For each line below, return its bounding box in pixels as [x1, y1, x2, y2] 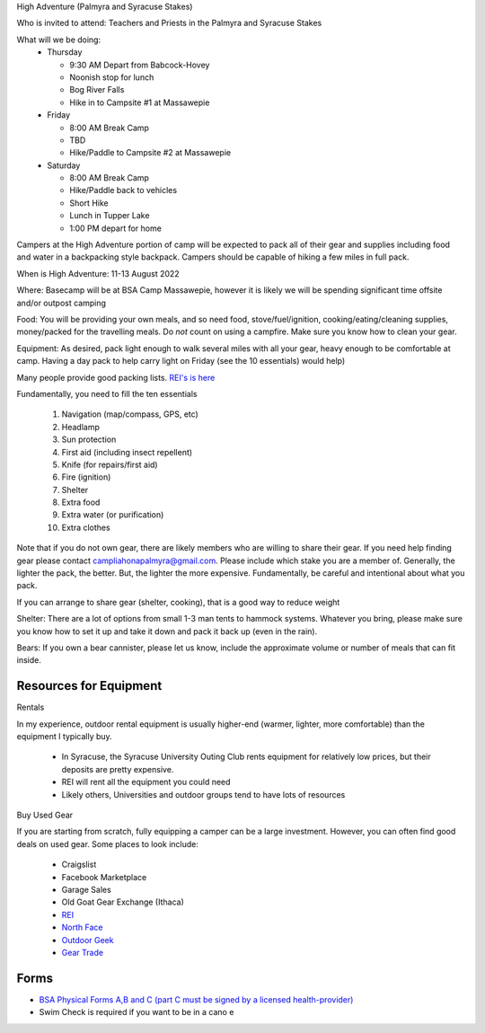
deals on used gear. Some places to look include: [16, 838, 199, 849]
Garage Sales [61, 884, 111, 895]
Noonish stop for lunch [69, 72, 154, 83]
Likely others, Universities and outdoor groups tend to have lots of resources [61, 789, 346, 799]
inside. [16, 655, 42, 666]
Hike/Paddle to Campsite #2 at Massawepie [69, 147, 232, 158]
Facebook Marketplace [61, 871, 147, 882]
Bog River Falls [69, 84, 125, 95]
